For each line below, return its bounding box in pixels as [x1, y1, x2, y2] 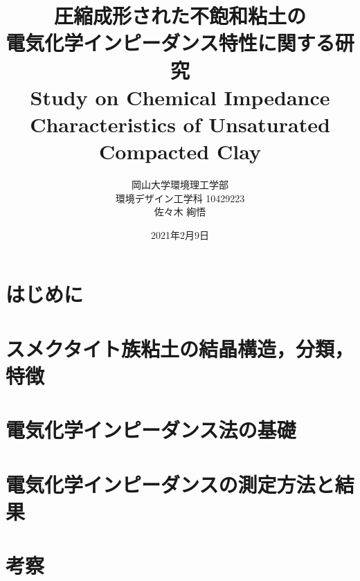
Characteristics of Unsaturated [30, 109, 330, 138]
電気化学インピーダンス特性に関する [6, 28, 335, 57]
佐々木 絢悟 [154, 204, 206, 219]
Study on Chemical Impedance [30, 82, 330, 111]
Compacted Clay [99, 137, 261, 166]
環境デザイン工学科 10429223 [115, 190, 245, 205]
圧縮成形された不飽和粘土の [53, 1, 306, 30]
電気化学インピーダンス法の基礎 [6, 415, 296, 444]
